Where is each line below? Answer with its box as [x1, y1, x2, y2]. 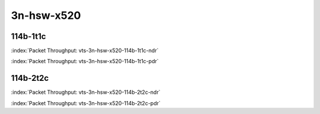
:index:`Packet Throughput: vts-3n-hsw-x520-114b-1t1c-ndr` [11, 47, 159, 54]
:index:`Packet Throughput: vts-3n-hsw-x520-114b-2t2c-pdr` [11, 99, 161, 106]
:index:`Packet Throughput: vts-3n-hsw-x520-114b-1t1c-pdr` [11, 58, 159, 65]
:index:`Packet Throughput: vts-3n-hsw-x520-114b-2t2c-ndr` [11, 89, 161, 96]
